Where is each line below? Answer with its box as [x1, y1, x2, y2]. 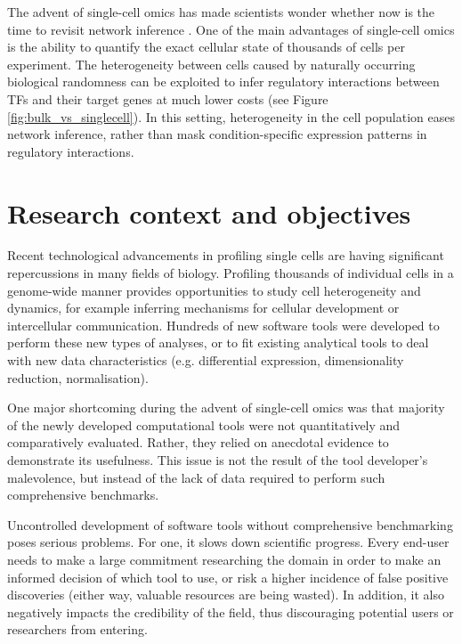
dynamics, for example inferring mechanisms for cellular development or [7, 298, 400, 317]
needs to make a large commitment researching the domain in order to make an [7, 550, 442, 568]
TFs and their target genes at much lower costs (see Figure [7, 89, 328, 108]
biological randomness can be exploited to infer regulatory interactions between [7, 72, 440, 91]
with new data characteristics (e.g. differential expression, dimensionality [7, 351, 404, 370]
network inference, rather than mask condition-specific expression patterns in [7, 125, 427, 143]
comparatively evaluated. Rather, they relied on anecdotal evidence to [7, 433, 389, 452]
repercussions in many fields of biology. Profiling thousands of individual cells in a [7, 264, 454, 282]
